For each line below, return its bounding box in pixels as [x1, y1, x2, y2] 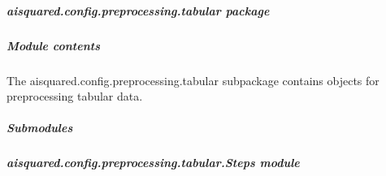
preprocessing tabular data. [7, 88, 143, 105]
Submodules [7, 119, 73, 136]
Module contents [7, 36, 100, 54]
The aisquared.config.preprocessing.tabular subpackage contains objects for [7, 71, 379, 88]
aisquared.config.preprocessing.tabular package [7, 2, 270, 19]
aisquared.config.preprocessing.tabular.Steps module [7, 154, 300, 171]
